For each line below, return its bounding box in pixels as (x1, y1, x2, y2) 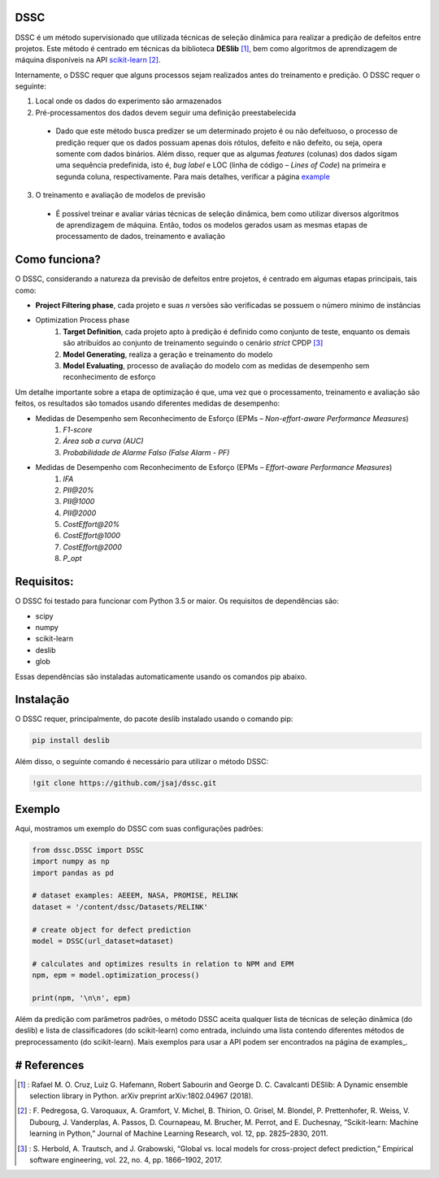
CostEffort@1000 (63, 531, 121, 541)
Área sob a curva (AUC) (63, 436, 144, 446)
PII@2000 (63, 508, 97, 518)
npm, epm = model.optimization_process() (32, 971, 200, 980)
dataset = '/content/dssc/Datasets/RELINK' (32, 902, 209, 911)
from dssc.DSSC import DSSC (32, 845, 144, 854)
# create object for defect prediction (32, 925, 191, 934)
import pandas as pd (32, 868, 114, 877)
